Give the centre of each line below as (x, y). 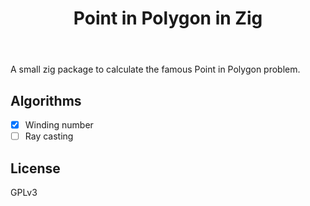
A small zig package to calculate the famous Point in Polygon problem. (155, 69)
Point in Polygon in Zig (168, 18)
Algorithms (46, 100)
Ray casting (49, 136)
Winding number (59, 125)
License (35, 168)
